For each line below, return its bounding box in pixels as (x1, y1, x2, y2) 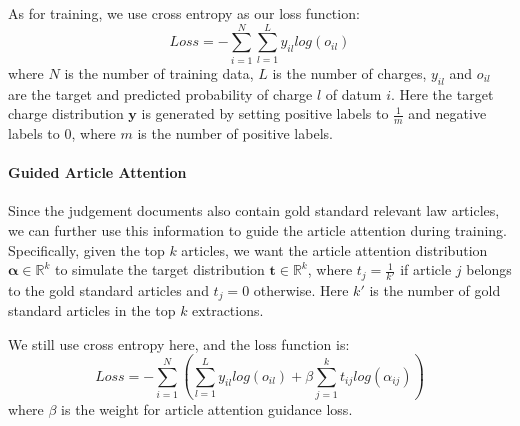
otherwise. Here (253, 279, 349, 300)
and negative (408, 103, 487, 124)
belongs (466, 259, 512, 280)
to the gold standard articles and (8, 279, 209, 300)
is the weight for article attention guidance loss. (61, 398, 353, 419)
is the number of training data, (64, 62, 254, 83)
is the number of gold (369, 279, 501, 300)
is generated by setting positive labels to (141, 103, 389, 124)
